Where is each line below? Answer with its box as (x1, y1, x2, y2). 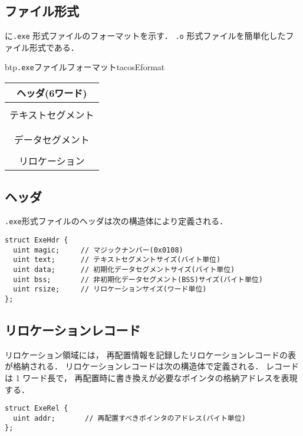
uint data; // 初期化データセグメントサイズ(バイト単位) (13, 265, 235, 274)
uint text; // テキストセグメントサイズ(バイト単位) (13, 255, 221, 264)
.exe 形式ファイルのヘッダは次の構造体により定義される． (5, 215, 228, 227)
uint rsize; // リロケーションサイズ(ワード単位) (13, 285, 207, 294)
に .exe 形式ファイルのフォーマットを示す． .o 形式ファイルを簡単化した (5, 29, 286, 42)
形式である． (29, 41, 79, 53)
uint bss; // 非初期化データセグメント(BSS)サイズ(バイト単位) (13, 275, 263, 284)
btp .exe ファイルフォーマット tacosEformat (5, 61, 165, 73)
